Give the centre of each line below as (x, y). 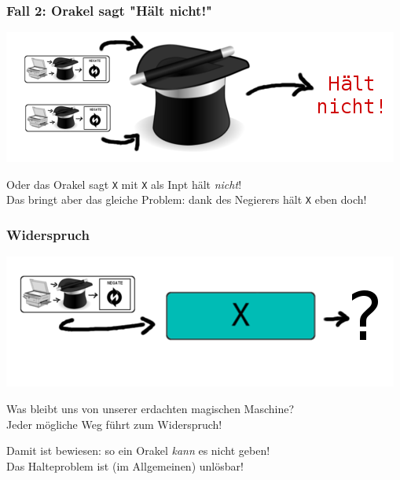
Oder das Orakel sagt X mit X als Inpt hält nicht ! (124, 184)
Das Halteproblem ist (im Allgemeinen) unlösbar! (125, 465)
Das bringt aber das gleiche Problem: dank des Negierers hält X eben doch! (187, 199)
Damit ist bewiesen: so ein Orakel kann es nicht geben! (138, 450)
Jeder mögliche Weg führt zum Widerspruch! (114, 424)
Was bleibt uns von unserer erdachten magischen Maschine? (150, 408)
